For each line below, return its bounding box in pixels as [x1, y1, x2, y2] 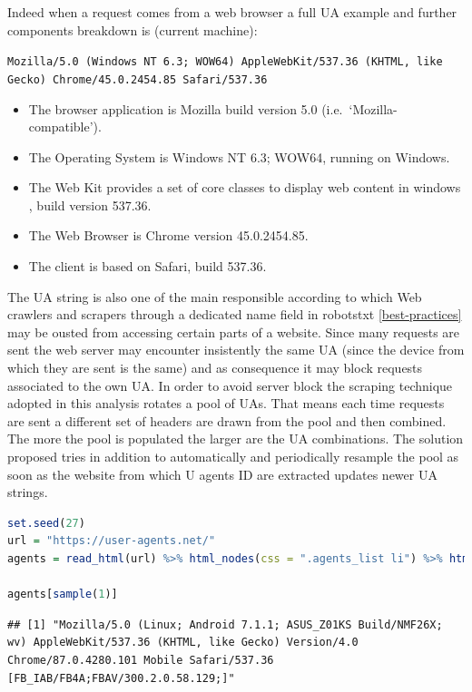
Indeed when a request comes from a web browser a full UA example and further [7, 3, 457, 21]
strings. [7, 482, 48, 502]
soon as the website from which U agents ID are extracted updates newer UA [7, 464, 438, 483]
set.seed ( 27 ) [7, 516, 85, 530]
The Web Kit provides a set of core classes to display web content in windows [28, 178, 461, 197]
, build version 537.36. [28, 195, 152, 214]
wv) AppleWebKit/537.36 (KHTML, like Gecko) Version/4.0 [7, 636, 359, 649]
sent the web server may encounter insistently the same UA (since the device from [7, 340, 465, 359]
